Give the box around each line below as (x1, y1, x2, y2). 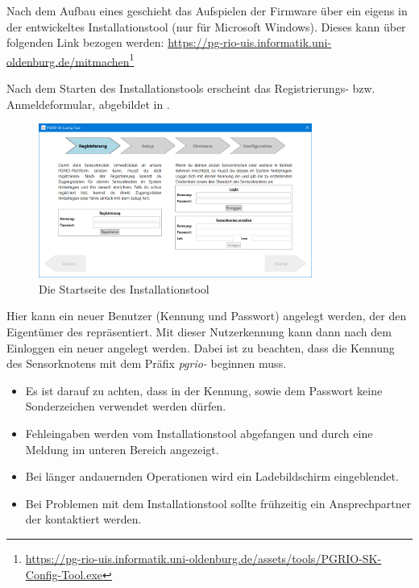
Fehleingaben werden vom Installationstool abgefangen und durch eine (25, 425, 373, 442)
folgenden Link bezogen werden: (6, 34, 164, 51)
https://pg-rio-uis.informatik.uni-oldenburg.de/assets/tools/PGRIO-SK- (25, 550, 382, 567)
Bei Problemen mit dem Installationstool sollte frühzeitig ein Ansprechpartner (25, 494, 412, 511)
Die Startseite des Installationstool (39, 280, 209, 297)
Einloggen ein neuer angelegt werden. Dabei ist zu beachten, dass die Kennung (6, 339, 395, 356)
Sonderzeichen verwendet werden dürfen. (25, 398, 226, 415)
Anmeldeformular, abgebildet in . (6, 95, 170, 112)
